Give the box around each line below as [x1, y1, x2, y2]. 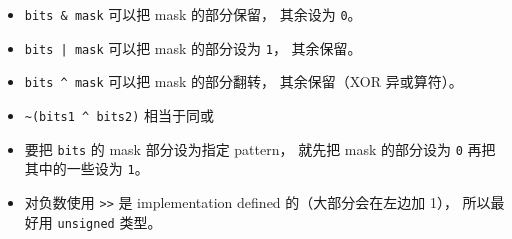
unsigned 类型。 [57, 211, 162, 232]
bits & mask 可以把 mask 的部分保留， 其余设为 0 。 [24, 4, 362, 24]
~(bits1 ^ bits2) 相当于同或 [24, 104, 215, 125]
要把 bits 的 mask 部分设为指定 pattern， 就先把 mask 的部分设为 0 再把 [24, 138, 496, 159]
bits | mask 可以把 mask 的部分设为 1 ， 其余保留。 [24, 37, 362, 58]
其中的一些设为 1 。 [24, 158, 149, 179]
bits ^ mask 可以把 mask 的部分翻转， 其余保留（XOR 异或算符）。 [24, 71, 463, 92]
